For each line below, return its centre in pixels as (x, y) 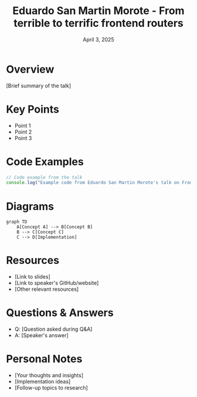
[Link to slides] (33, 277)
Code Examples (45, 162)
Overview (30, 69)
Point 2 (23, 132)
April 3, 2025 (98, 39)
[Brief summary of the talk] (39, 86)
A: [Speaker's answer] (41, 335)
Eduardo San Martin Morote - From (98, 11)
